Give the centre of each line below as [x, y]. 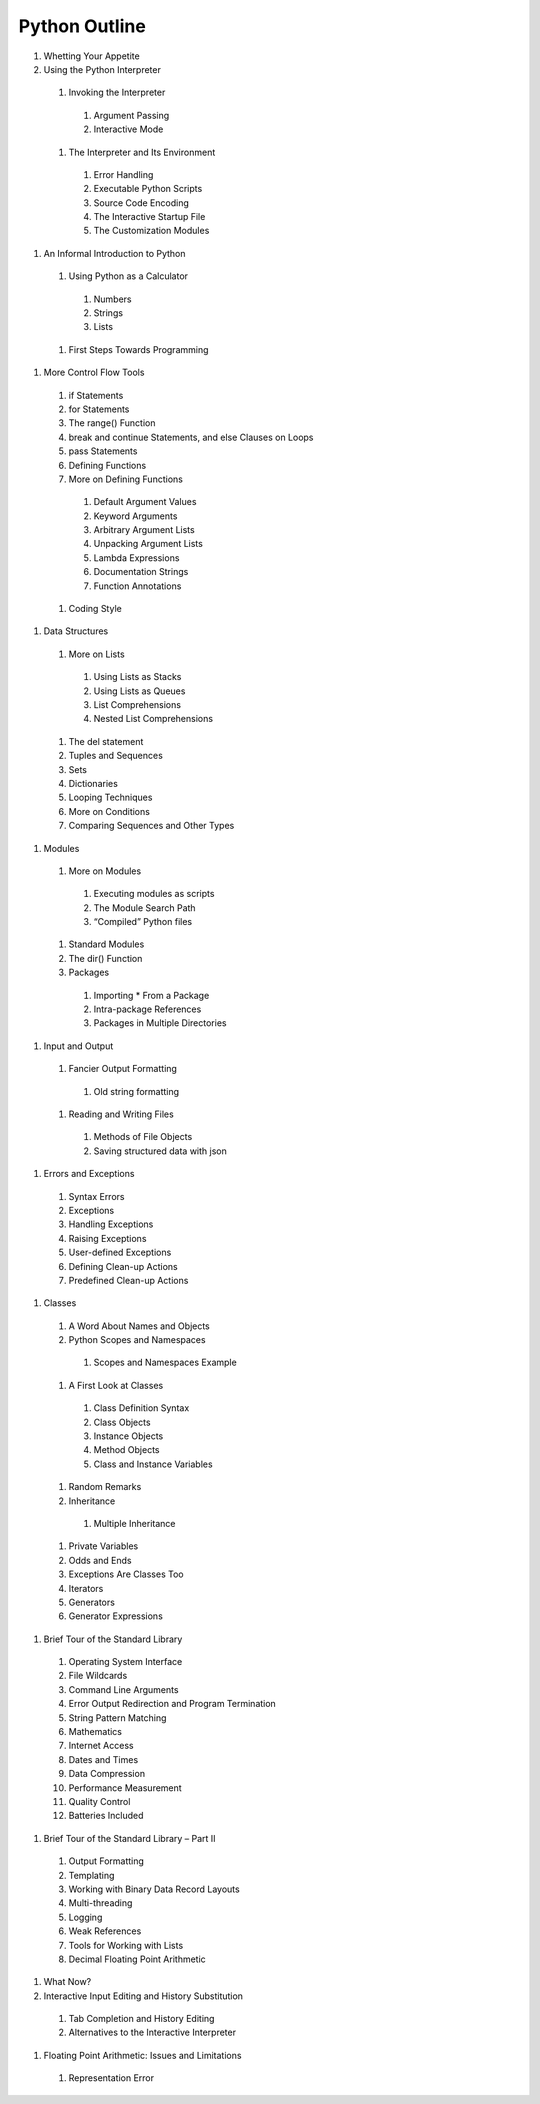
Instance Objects [128, 1436]
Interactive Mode [128, 129]
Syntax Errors [96, 1196]
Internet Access [101, 1746]
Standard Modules [106, 944]
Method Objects [126, 1450]
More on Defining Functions [126, 479]
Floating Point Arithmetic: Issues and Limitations [142, 2055]
